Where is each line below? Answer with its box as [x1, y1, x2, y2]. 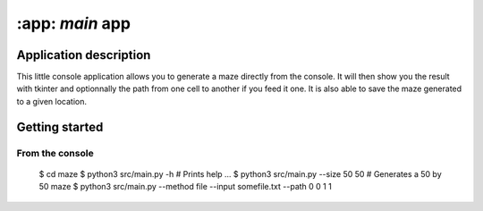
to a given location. [16, 96, 87, 106]
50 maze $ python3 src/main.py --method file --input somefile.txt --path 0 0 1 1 [38, 181, 333, 192]
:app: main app [16, 13, 131, 33]
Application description [16, 47, 151, 63]
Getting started [16, 119, 104, 134]
